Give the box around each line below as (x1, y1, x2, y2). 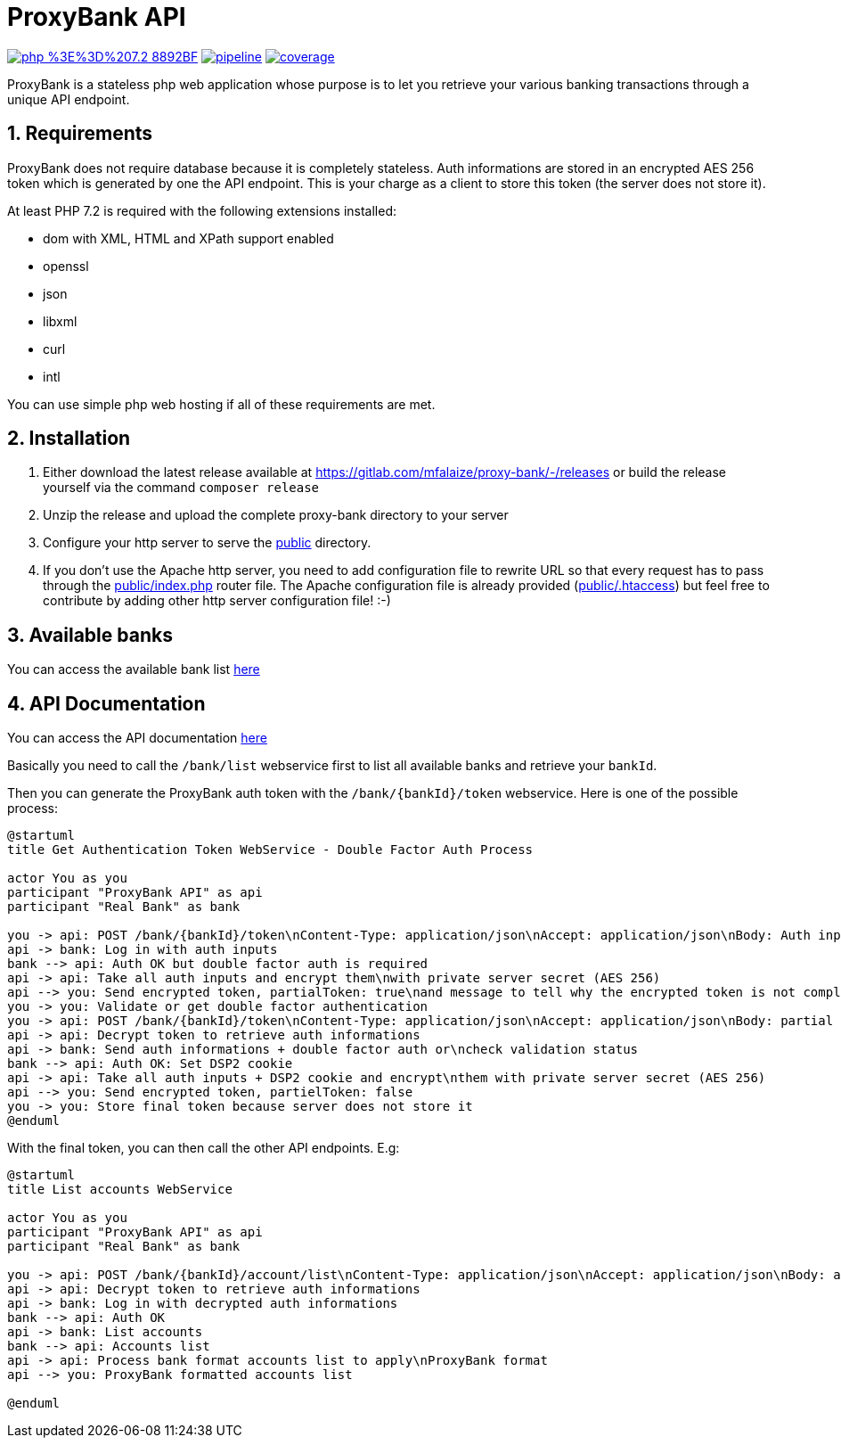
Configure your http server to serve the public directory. (43, 535, 372, 551)
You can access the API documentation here (7, 730, 267, 746)
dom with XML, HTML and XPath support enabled (43, 230, 334, 246)
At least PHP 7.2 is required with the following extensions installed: (7, 202, 396, 218)
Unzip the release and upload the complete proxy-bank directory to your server (43, 507, 509, 523)
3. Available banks (7, 623, 173, 646)
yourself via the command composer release (43, 480, 320, 496)
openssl (43, 258, 89, 274)
